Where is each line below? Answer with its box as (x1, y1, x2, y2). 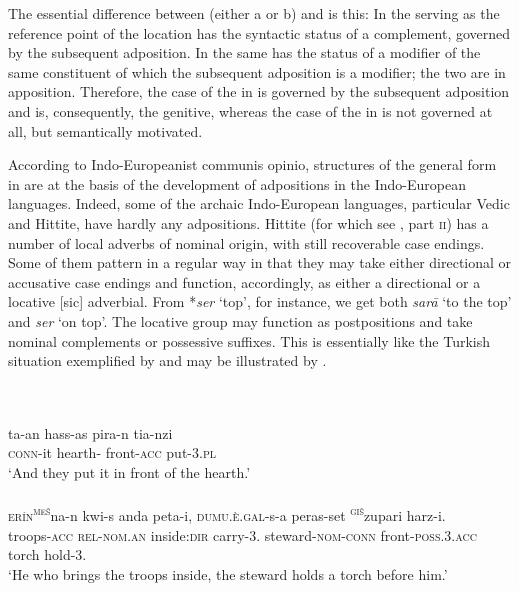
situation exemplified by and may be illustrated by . (8, 350, 327, 371)
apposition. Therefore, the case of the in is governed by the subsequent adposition (8, 81, 510, 102)
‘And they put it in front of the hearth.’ (8, 462, 251, 483)
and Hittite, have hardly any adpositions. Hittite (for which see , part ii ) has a (8, 212, 489, 233)
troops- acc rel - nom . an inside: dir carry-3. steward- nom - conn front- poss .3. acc (8, 524, 477, 545)
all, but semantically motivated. (8, 120, 203, 141)
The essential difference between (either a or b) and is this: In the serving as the (8, 3, 500, 23)
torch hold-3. (8, 544, 87, 565)
